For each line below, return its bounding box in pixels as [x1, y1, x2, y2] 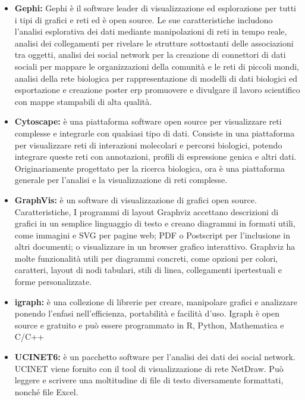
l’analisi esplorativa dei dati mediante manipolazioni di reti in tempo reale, [14, 25, 287, 38]
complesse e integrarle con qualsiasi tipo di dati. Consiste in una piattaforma [14, 126, 295, 139]
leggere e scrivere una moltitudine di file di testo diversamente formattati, [14, 374, 284, 386]
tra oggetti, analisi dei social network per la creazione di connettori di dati [14, 48, 286, 61]
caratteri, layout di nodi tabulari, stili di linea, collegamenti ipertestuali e [14, 263, 282, 276]
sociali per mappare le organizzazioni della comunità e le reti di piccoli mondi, [14, 60, 299, 72]
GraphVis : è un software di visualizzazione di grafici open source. [14, 193, 257, 206]
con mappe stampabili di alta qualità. [14, 95, 152, 107]
